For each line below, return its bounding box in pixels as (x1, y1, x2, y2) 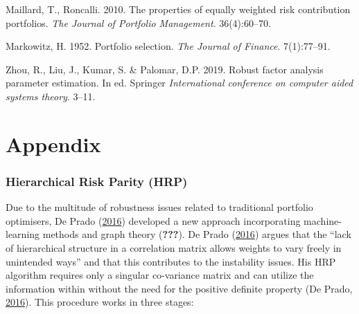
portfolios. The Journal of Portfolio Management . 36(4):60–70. (6, 15, 271, 30)
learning (6, 227, 40, 241)
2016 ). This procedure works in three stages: (6, 295, 194, 309)
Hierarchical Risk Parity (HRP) (6, 172, 188, 190)
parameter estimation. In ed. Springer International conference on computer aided (6, 75, 353, 90)
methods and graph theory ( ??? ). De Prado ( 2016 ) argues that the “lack (42, 227, 351, 241)
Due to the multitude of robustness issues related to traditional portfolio (6, 200, 313, 214)
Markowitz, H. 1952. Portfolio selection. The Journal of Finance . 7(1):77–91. (6, 39, 331, 53)
